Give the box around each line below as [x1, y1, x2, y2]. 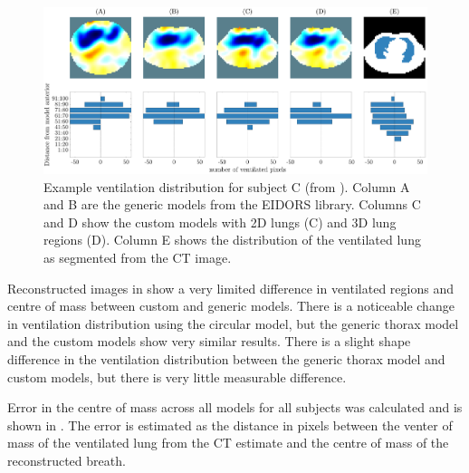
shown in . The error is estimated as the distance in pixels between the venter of [7, 415, 453, 434]
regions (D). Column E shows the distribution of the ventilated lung [43, 230, 421, 249]
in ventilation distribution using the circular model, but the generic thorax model [7, 314, 459, 333]
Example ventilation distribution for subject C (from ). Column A [43, 177, 410, 196]
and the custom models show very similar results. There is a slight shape [7, 332, 411, 351]
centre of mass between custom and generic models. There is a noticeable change [7, 296, 455, 315]
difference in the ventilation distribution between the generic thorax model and [7, 349, 445, 368]
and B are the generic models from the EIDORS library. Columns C [43, 195, 421, 214]
